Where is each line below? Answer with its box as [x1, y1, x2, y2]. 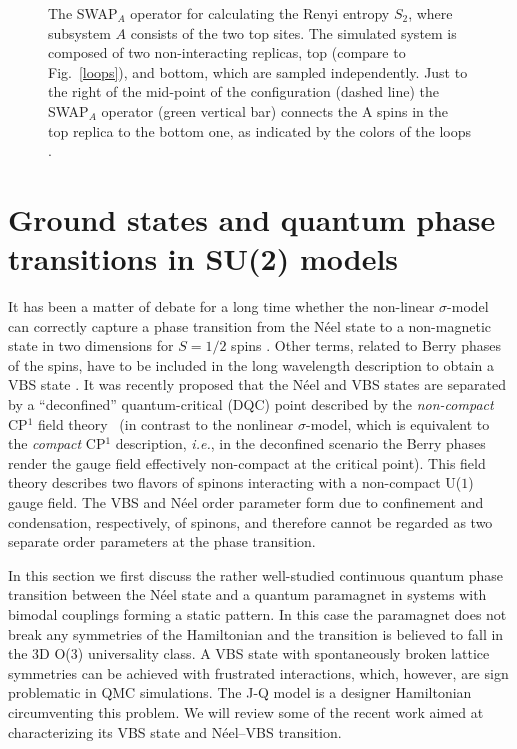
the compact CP [8, 433, 106, 454]
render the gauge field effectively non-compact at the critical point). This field [8, 452, 486, 473]
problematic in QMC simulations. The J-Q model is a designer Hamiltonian [8, 682, 472, 703]
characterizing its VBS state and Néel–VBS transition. [8, 721, 342, 742]
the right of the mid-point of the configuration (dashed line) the [48, 81, 440, 102]
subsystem [48, 22, 111, 43]
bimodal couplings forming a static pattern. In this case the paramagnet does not [8, 603, 507, 624]
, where [408, 3, 453, 23]
